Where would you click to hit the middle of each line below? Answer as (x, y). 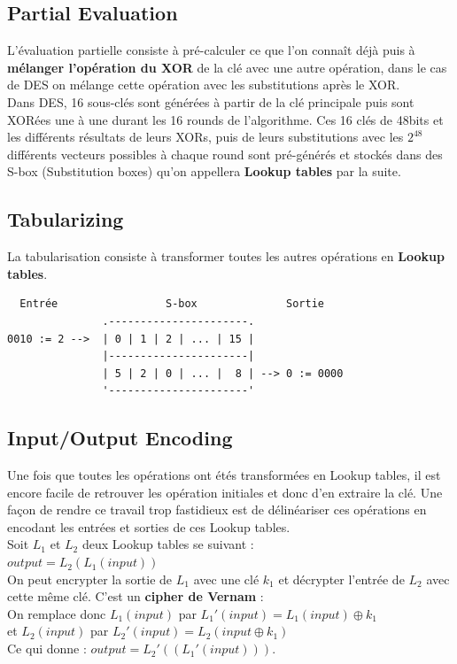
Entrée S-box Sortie (172, 304)
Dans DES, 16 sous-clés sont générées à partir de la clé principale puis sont (211, 101)
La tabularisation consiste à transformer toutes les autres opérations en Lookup (226, 256)
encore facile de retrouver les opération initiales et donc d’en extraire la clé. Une (225, 492)
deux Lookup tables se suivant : (168, 544)
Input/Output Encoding (120, 438)
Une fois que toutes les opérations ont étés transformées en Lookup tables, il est (224, 475)
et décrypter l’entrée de (341, 579)
